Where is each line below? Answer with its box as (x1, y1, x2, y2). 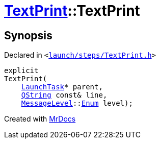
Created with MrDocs (4, 114, 76, 124)
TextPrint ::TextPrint (4, 2, 140, 19)
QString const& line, (21, 91, 108, 100)
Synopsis (4, 29, 52, 42)
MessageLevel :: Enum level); (21, 99, 133, 108)
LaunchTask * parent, (21, 83, 103, 91)
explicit (4, 66, 39, 75)
